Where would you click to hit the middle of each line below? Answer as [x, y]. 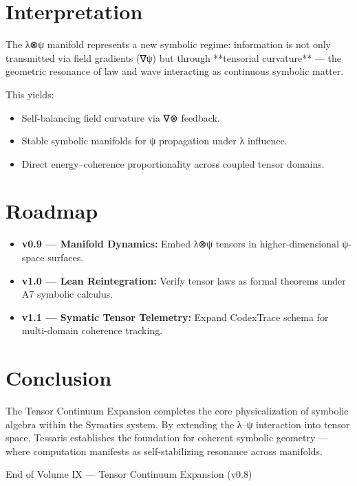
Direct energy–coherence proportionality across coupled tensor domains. [173, 163]
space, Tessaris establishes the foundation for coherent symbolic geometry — [167, 438]
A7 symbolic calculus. [67, 294]
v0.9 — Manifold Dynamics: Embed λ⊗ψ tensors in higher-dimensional [180, 244]
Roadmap [52, 211]
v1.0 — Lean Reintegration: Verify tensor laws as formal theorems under [184, 280]
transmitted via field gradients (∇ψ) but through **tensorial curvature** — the [174, 57]
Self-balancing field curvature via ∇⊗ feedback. [121, 117]
